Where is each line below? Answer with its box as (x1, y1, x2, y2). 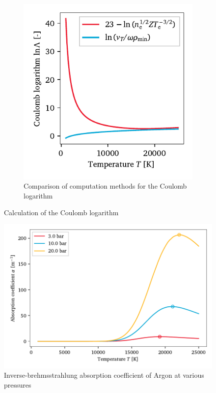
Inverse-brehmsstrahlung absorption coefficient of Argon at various (4, 370, 204, 380)
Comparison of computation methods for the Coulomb (24, 181, 187, 191)
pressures (4, 379, 31, 390)
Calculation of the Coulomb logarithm (4, 207, 119, 217)
